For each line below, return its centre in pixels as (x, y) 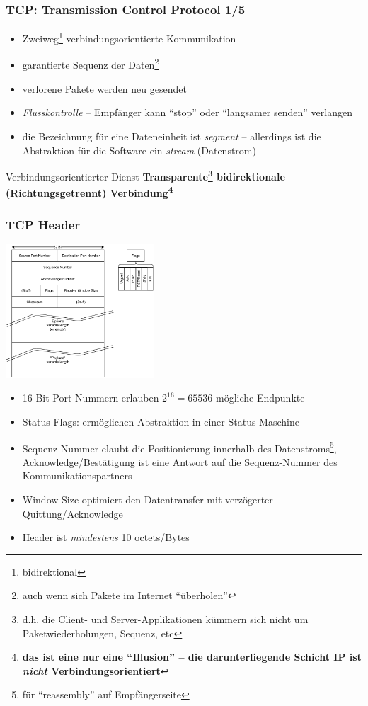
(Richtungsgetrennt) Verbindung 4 (90, 192)
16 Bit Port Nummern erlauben (91, 398)
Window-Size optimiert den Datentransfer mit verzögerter (148, 499)
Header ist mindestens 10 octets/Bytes (106, 537)
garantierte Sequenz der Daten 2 (91, 64)
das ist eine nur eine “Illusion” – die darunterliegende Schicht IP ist (192, 657)
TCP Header (43, 224)
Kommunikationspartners (77, 476)
